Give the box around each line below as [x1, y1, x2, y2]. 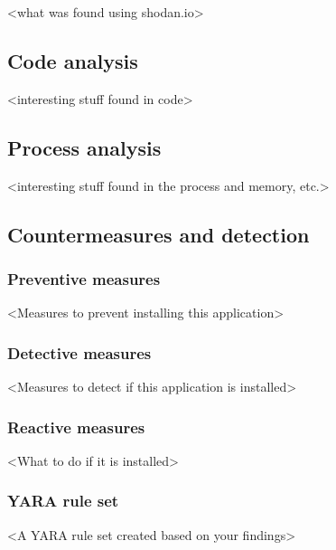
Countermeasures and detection [7, 220, 310, 248]
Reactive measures [7, 415, 145, 438]
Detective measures [7, 341, 152, 364]
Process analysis [7, 133, 162, 161]
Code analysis [7, 46, 138, 74]
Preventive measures [7, 267, 161, 289]
